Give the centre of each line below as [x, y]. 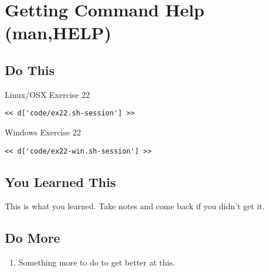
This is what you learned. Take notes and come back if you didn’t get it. [135, 206]
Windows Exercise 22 [43, 132]
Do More [33, 238]
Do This [30, 69]
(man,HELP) [58, 33]
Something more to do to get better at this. [97, 262]
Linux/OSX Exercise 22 [47, 94]
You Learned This [60, 181]
